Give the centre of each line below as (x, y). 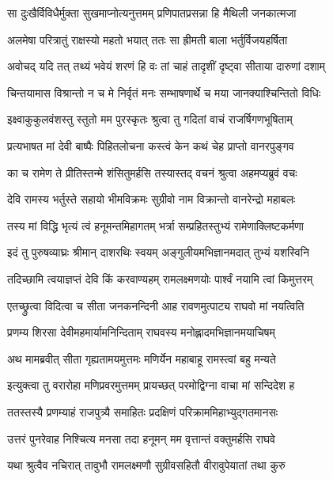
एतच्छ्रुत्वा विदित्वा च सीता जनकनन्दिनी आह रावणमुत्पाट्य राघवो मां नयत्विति (156, 305)
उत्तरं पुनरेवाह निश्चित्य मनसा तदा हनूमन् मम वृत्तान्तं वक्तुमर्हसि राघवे (142, 438)
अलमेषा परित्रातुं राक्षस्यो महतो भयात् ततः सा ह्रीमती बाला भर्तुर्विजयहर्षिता (148, 39)
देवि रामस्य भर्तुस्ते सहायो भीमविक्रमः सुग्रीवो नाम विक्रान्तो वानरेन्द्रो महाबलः (151, 199)
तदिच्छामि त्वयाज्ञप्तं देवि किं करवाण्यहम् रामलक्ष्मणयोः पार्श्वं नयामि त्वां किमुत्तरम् (160, 278)
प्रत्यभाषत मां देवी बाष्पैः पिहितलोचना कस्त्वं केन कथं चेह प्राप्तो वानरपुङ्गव (151, 145)
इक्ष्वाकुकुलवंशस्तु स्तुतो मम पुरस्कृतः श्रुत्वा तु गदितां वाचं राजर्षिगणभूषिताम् (150, 119)
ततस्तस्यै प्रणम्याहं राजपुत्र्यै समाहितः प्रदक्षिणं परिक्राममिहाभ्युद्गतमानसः (143, 411)
